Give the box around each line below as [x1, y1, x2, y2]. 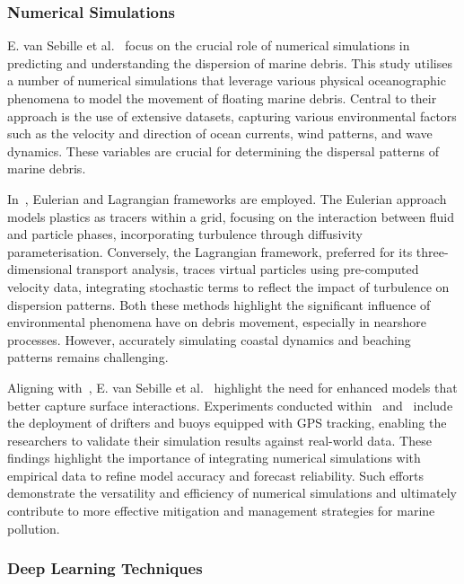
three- [416, 242, 449, 261]
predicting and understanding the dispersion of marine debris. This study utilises [7, 53, 452, 72]
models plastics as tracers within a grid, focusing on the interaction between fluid [7, 207, 455, 226]
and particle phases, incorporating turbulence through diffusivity [7, 225, 363, 243]
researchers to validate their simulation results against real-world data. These [7, 430, 432, 449]
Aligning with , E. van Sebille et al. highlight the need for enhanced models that [7, 377, 458, 396]
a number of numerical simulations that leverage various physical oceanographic [7, 71, 446, 90]
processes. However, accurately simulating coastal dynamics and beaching [7, 330, 411, 349]
